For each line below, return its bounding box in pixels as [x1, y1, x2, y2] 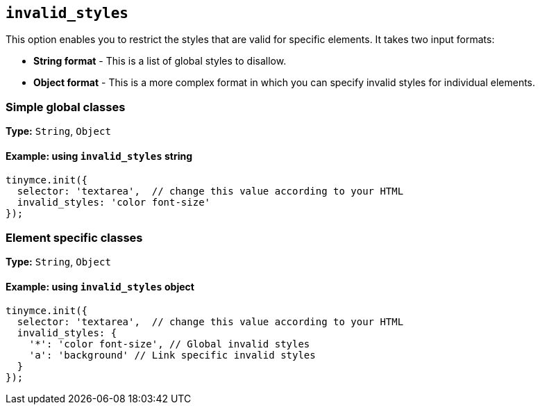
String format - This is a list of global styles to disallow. [33, 55, 287, 67]
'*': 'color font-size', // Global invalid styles [28, 338, 310, 350]
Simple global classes [6, 99, 126, 114]
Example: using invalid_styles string [6, 149, 193, 162]
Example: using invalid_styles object [6, 280, 194, 293]
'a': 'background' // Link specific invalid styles [28, 350, 316, 361]
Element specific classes [6, 230, 143, 245]
